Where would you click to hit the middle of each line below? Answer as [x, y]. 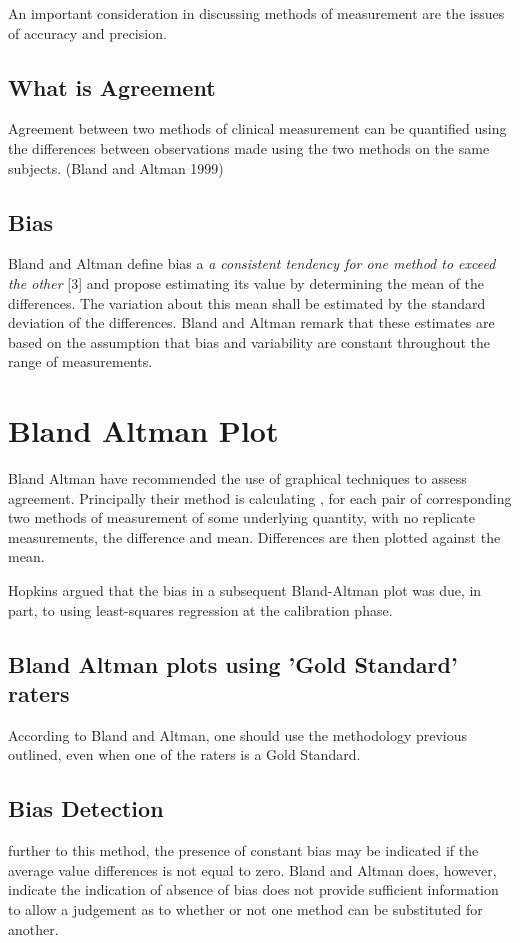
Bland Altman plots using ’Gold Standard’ [233, 663]
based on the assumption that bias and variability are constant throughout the [249, 341]
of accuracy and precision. [87, 32]
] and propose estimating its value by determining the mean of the [281, 282]
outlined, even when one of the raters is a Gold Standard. [184, 754]
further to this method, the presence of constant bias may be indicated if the [243, 850]
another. [33, 928]
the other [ [40, 282]
